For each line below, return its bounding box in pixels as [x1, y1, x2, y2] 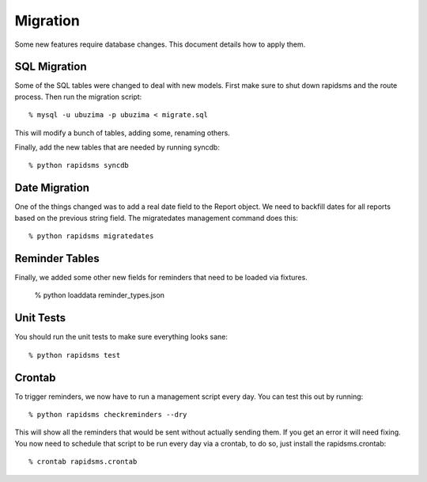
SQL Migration [14, 60, 87, 74]
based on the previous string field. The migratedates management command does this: [14, 213, 298, 222]
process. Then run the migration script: [14, 92, 142, 101]
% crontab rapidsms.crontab [28, 457, 138, 466]
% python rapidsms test [28, 351, 121, 359]
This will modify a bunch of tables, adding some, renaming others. [14, 127, 231, 138]
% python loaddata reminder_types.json [34, 290, 165, 300]
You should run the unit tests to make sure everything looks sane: [14, 332, 229, 342]
